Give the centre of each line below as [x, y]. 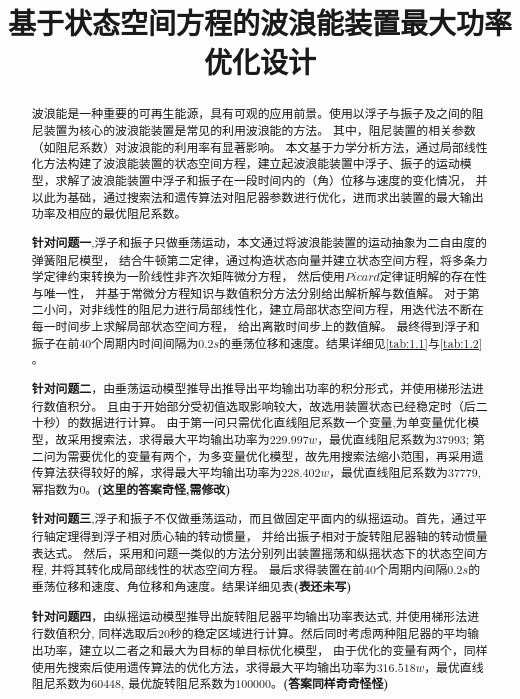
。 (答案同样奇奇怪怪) [329, 684]
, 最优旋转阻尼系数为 [178, 683]
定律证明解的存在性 [433, 276]
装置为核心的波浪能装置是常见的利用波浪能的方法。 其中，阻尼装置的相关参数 [259, 130]
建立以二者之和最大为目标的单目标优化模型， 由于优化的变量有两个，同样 [283, 649]
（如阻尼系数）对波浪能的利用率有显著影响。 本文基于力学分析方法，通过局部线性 [259, 146]
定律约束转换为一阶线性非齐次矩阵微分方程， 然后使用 [194, 276]
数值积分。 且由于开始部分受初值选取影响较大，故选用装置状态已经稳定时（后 [259, 405]
